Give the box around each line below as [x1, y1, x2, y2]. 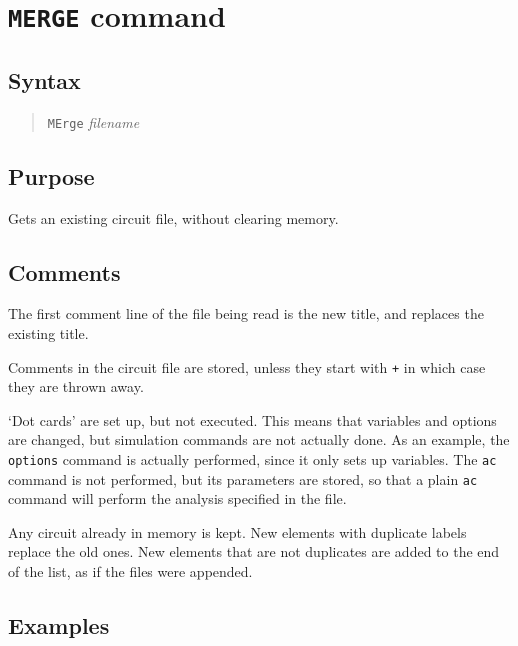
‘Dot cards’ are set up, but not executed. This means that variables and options [8, 409, 497, 430]
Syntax [8, 64, 81, 95]
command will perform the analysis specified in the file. [8, 488, 347, 509]
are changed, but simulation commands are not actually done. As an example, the [8, 429, 510, 450]
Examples [8, 610, 110, 641]
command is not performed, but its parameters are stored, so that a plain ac [8, 468, 478, 489]
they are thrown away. [8, 376, 144, 397]
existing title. [8, 322, 89, 343]
